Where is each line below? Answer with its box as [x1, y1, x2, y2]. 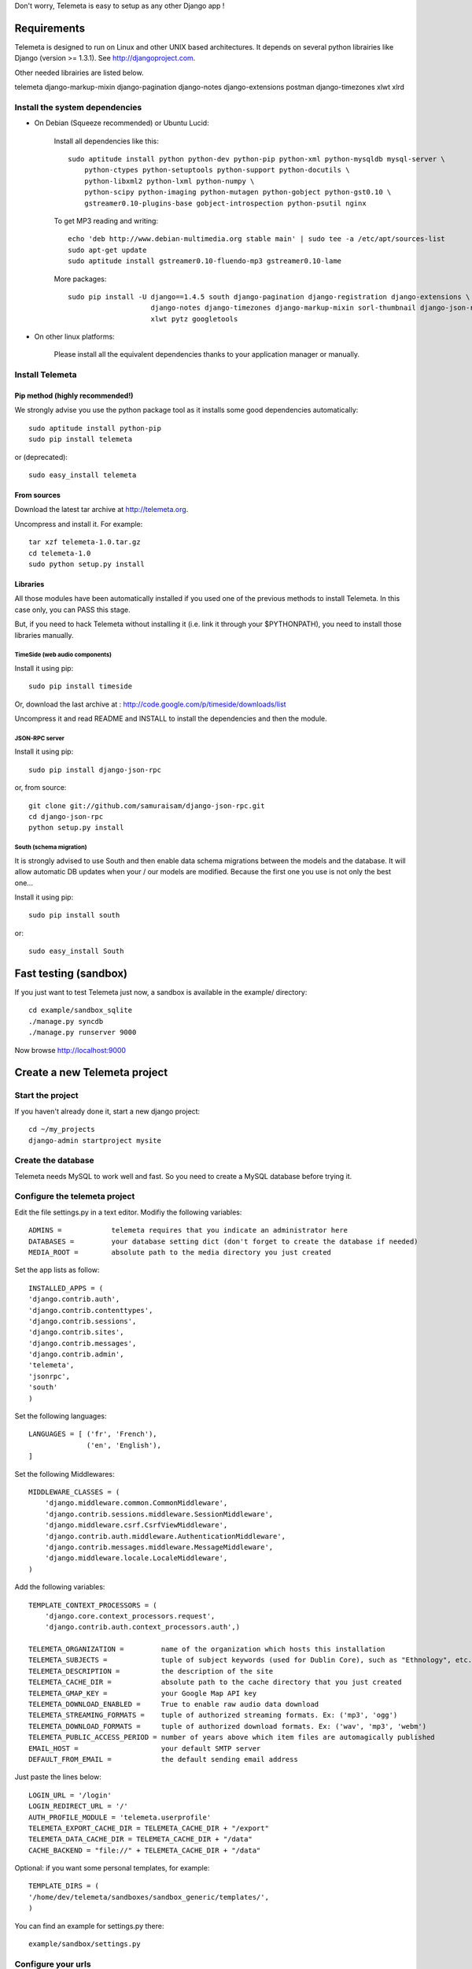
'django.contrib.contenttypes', [28, 1306, 153, 1315]
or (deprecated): [14, 452, 68, 462]
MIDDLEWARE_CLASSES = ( [28, 1487, 120, 1496]
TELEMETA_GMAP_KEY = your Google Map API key [28, 1689, 257, 1697]
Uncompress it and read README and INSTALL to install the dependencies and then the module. [14, 714, 327, 724]
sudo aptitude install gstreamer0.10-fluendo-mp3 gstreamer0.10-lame [68, 257, 342, 265]
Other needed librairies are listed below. [14, 68, 144, 77]
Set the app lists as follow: [14, 1265, 100, 1275]
